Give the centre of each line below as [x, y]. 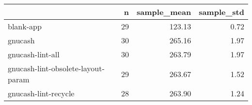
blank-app [25, 26]
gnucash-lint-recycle [41, 93]
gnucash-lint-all [34, 54]
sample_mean [164, 12]
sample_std [221, 12]
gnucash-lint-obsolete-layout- [56, 68]
